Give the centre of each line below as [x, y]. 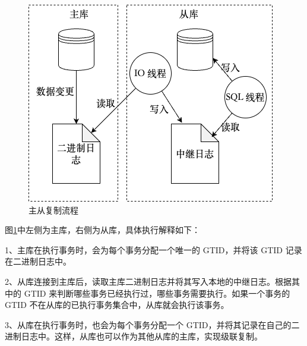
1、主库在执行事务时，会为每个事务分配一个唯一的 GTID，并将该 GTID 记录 [153, 249]
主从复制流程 [53, 210]
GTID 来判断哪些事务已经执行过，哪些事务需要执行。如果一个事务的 [157, 293]
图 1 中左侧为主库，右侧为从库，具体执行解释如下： [102, 230]
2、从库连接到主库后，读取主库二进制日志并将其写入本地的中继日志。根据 [148, 281]
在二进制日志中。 [38, 261]
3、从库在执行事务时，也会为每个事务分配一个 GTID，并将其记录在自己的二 [152, 324]
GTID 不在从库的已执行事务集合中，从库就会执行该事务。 [117, 305]
